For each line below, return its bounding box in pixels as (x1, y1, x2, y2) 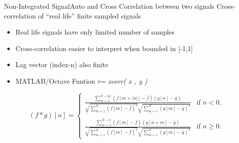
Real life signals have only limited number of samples (15, 27, 175, 37)
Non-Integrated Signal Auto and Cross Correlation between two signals (4, 1, 215, 11)
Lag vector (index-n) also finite (15, 59, 109, 70)
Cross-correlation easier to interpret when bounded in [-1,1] (15, 43, 193, 53)
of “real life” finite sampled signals (38, 10, 141, 20)
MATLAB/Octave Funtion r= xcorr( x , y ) (15, 75, 148, 86)
